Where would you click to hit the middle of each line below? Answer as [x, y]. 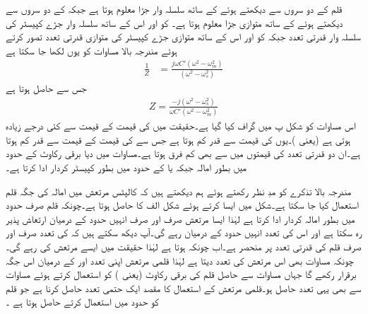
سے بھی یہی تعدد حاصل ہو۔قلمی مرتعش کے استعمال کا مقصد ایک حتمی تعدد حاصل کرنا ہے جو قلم [184, 287]
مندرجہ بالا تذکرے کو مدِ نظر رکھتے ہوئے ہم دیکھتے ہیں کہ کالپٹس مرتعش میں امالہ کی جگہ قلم [179, 191]
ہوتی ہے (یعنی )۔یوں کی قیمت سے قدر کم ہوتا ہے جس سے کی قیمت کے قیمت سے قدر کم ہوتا [178, 139]
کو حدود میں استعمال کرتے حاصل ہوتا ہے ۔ [82, 302]
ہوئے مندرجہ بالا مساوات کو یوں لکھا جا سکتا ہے [91, 50]
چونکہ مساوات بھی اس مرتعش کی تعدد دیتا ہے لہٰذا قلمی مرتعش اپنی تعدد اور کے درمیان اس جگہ [180, 260]
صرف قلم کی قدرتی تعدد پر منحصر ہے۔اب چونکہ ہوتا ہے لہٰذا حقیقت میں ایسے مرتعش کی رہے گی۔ [184, 246]
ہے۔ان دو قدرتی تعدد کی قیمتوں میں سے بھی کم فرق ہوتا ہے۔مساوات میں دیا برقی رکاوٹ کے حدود [183, 153]
